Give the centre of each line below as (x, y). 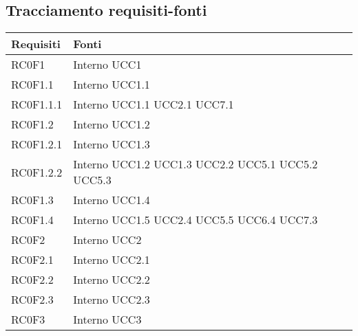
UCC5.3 (92, 180)
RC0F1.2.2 (37, 172)
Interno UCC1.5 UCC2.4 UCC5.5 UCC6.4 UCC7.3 (196, 220)
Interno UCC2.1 (112, 260)
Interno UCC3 (107, 320)
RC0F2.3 (32, 300)
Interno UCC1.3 (112, 144)
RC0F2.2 (32, 280)
